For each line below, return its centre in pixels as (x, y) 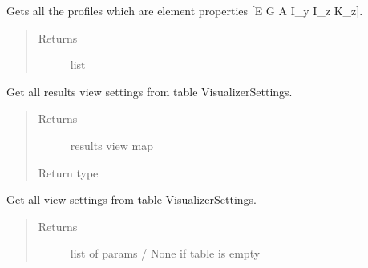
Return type (68, 172)
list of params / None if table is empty (165, 253)
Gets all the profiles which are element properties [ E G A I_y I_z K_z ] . (185, 10)
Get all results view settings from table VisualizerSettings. (150, 91)
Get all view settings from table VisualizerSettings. (131, 199)
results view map (112, 145)
